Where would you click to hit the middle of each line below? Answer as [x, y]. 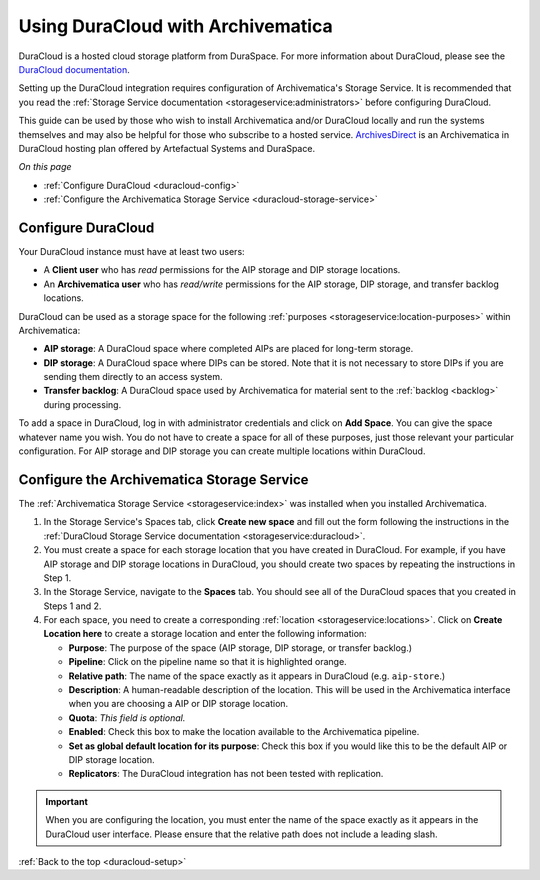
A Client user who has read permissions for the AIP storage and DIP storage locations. [222, 270]
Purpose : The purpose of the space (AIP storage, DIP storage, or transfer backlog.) [240, 647]
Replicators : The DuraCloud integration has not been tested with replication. [226, 774]
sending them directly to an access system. [133, 377]
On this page [45, 167]
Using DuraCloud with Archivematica [176, 26]
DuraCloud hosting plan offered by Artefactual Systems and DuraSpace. [166, 148]
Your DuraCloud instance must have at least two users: [131, 251]
